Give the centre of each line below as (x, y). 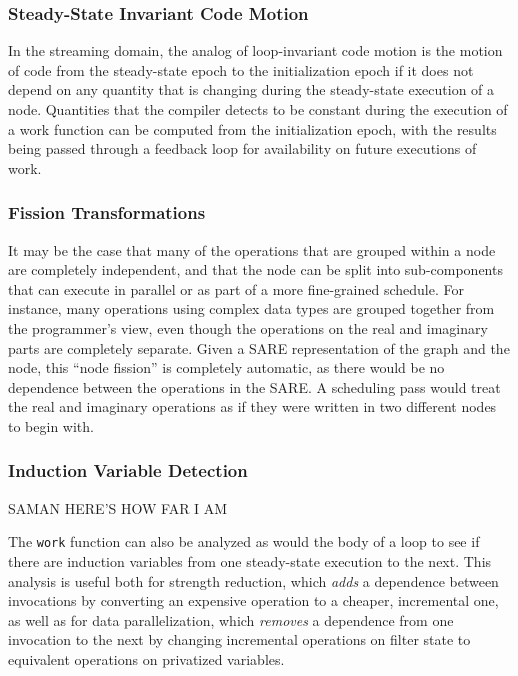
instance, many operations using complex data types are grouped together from (251, 308)
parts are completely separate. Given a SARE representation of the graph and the (259, 347)
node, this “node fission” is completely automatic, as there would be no (226, 367)
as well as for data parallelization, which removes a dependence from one (231, 619)
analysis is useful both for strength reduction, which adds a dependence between (253, 580)
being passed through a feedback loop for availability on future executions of (242, 148)
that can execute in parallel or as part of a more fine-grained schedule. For (236, 288)
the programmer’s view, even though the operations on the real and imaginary (248, 327)
